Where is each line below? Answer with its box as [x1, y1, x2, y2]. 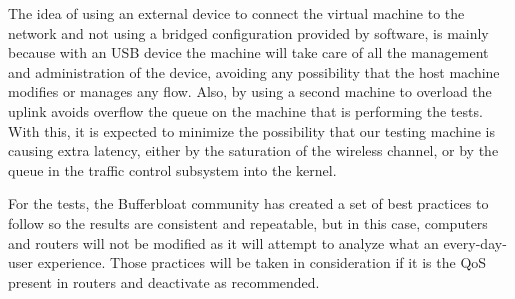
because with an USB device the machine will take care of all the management [8, 42, 489, 63]
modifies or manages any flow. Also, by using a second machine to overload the [8, 81, 492, 102]
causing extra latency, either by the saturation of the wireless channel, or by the [8, 140, 499, 161]
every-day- [443, 232, 507, 253]
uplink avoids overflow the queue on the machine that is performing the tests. [8, 100, 483, 121]
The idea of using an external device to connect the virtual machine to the [8, 3, 465, 23]
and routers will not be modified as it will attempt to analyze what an [8, 232, 439, 253]
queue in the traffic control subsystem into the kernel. [8, 159, 337, 180]
